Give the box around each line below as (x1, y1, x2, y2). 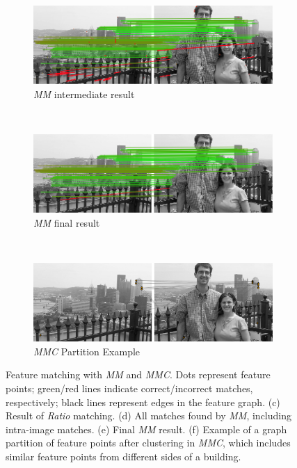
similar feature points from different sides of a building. (6, 449, 241, 463)
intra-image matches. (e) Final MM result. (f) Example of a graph (6, 421, 287, 436)
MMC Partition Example (33, 344, 141, 358)
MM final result (33, 215, 100, 229)
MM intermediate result (33, 86, 135, 101)
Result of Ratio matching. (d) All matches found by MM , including (6, 408, 291, 423)
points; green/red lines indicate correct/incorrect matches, (6, 380, 253, 395)
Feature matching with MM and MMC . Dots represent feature (6, 367, 271, 382)
